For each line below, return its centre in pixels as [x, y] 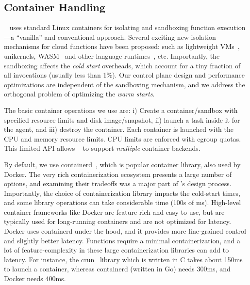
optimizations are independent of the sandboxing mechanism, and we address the [125, 84]
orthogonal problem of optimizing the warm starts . [79, 94]
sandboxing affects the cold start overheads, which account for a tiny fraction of [122, 65]
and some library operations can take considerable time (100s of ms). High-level [123, 202]
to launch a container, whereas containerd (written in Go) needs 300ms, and [117, 269]
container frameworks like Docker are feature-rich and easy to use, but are [114, 212]
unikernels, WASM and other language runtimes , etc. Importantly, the [112, 55]
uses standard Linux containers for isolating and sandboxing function [112, 27]
